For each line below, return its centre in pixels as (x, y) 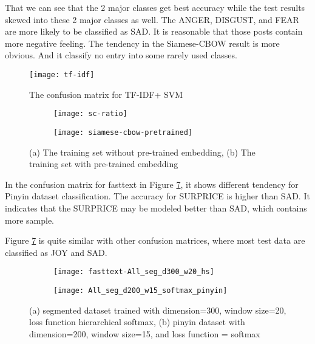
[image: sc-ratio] (90, 114)
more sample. (29, 220)
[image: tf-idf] (62, 74)
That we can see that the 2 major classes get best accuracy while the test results (155, 7)
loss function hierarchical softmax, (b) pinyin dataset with (137, 322)
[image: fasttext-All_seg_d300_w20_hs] (134, 272)
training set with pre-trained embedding (104, 164)
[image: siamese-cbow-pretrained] (123, 132)
